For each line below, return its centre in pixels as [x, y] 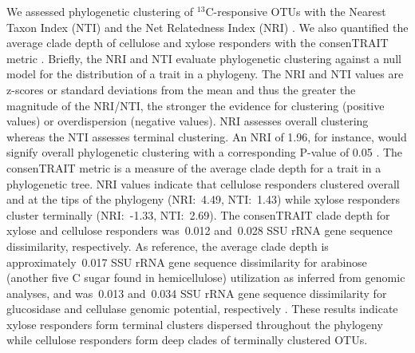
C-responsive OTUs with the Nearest [296, 11]
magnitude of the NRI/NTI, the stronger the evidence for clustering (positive [196, 105]
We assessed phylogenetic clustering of [100, 11]
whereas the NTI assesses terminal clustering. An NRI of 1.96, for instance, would [207, 136]
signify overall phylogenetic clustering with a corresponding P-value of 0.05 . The [205, 152]
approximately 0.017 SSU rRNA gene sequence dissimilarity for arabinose [187, 262]
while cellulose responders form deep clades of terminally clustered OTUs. [187, 340]
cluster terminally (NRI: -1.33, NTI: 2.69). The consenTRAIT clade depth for [198, 214]
